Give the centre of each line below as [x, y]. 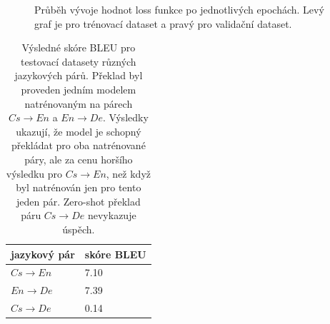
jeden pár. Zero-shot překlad [79, 201]
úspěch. [79, 229]
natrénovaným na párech [79, 103]
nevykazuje [112, 215]
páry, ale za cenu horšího [79, 159]
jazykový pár [43, 254]
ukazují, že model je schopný [79, 131]
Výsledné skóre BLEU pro [79, 47]
